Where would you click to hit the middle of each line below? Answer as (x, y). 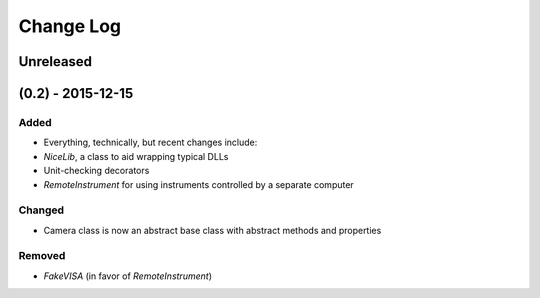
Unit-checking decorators (96, 171)
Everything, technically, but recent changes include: (150, 142)
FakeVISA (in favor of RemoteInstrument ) (127, 276)
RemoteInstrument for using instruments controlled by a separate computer (198, 184)
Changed (41, 210)
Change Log (70, 26)
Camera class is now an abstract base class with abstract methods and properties (212, 230)
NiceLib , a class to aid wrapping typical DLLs (136, 156)
